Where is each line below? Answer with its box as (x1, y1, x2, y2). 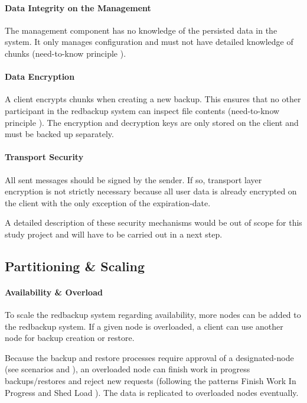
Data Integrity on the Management (5, 1, 151, 14)
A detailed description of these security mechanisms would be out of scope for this (5, 216, 302, 229)
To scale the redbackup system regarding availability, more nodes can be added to (5, 308, 301, 321)
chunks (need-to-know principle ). (5, 47, 126, 59)
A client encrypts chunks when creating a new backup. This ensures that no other (5, 93, 301, 105)
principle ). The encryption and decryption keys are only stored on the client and (5, 116, 299, 128)
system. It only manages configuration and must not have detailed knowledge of (5, 35, 293, 48)
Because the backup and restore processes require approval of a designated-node (5, 351, 294, 363)
